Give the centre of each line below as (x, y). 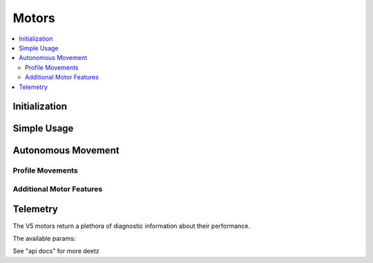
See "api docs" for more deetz (56, 251)
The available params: (44, 238)
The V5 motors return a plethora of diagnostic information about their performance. (132, 226)
